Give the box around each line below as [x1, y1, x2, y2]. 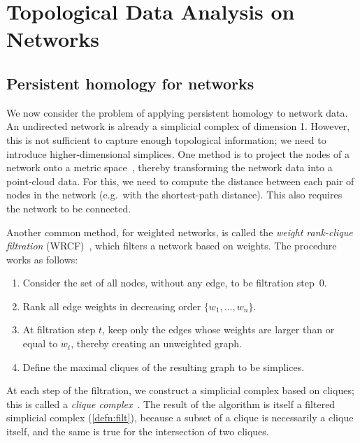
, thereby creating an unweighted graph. [71, 336, 242, 351]
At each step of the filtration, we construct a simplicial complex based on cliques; [6, 383, 354, 398]
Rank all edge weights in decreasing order [22, 298, 201, 313]
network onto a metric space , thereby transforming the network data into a [6, 160, 333, 175]
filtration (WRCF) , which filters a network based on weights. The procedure [6, 238, 337, 253]
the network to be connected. [6, 201, 131, 215]
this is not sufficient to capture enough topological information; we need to [6, 132, 326, 147]
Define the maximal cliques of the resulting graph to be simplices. [22, 359, 305, 374]
